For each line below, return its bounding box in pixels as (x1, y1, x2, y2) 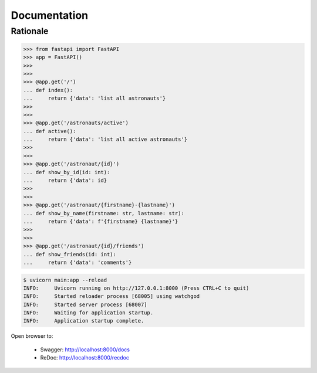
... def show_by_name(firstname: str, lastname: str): (23, 210, 184, 216)
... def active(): (23, 128, 76, 134)
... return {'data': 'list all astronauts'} (23, 95, 166, 102)
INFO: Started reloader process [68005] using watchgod (23, 293, 200, 300)
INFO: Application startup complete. (23, 317, 144, 324)
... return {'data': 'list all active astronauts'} (23, 136, 188, 143)
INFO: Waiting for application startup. (23, 310, 154, 316)
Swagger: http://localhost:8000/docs (40, 346, 130, 353)
